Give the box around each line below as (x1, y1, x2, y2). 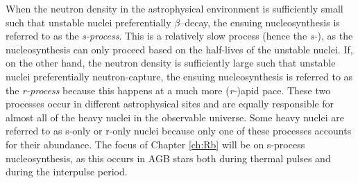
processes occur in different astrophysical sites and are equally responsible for (6, 96, 334, 111)
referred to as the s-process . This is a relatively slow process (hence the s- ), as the (6, 28, 353, 43)
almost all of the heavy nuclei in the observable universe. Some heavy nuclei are (6, 110, 344, 124)
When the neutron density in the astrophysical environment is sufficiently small (6, 1, 343, 15)
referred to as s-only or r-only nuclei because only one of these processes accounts (6, 123, 352, 138)
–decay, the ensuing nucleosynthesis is (180, 15, 340, 29)
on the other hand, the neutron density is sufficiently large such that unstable (6, 55, 336, 70)
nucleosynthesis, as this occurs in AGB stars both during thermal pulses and (6, 150, 331, 165)
